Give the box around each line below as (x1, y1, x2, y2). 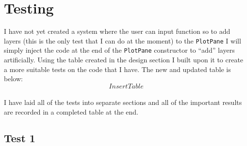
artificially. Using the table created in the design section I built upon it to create (4, 55, 244, 65)
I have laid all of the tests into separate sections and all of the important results (4, 97, 242, 107)
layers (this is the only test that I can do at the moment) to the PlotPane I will (4, 35, 241, 45)
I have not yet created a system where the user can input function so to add (4, 26, 231, 36)
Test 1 (4, 130, 35, 145)
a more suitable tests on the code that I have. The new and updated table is (4, 64, 231, 74)
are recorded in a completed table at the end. (4, 107, 138, 117)
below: (4, 73, 23, 84)
